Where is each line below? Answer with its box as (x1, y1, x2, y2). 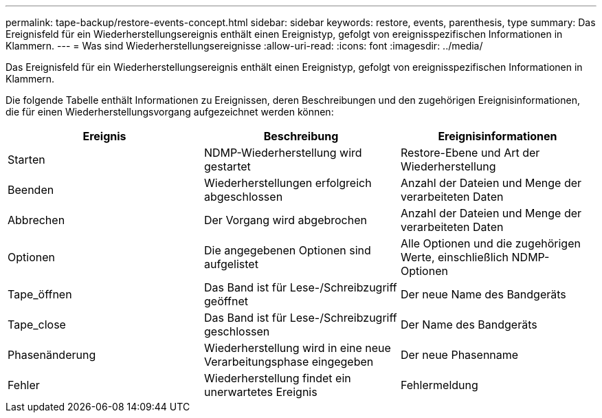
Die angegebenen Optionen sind (203, 243, 371, 257)
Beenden (8, 183, 54, 197)
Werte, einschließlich (400, 250, 509, 264)
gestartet (203, 159, 251, 173)
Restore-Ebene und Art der (400, 146, 540, 159)
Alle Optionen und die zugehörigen (400, 236, 581, 250)
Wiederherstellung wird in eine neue (203, 341, 391, 355)
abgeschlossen (203, 190, 283, 203)
